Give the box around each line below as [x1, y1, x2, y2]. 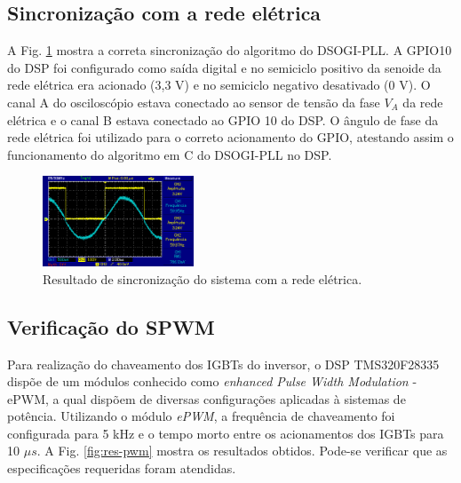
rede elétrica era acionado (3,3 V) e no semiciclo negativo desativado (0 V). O [7, 75, 431, 94]
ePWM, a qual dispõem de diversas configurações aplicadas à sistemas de [7, 389, 406, 408]
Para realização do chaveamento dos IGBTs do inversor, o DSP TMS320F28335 [7, 354, 440, 373]
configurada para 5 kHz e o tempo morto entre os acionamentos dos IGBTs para [7, 424, 444, 442]
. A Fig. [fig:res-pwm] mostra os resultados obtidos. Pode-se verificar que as [36, 441, 448, 460]
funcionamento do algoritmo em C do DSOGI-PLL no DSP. [7, 145, 332, 163]
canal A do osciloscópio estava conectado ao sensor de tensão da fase [7, 92, 380, 111]
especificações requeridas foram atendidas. [7, 459, 236, 478]
